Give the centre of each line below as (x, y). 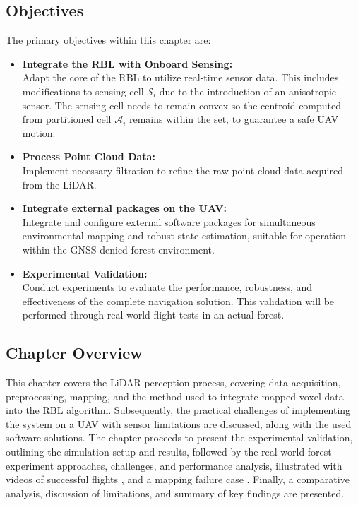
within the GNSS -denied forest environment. (118, 249)
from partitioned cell (67, 119)
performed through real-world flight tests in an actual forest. (153, 315)
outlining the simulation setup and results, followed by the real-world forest (169, 452)
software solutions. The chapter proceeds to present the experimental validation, (179, 438)
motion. (39, 132)
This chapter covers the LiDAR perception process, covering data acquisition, (173, 382)
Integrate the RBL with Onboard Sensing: (127, 63)
